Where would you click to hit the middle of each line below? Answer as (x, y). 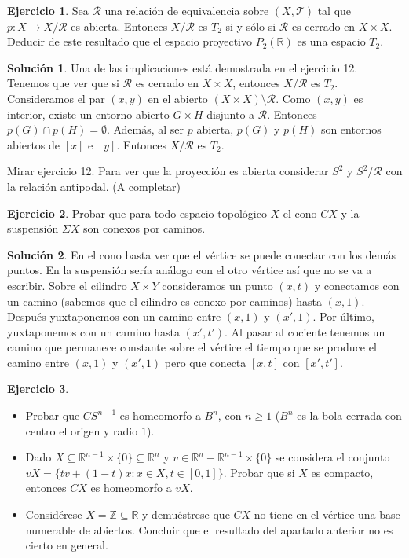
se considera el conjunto (332, 457)
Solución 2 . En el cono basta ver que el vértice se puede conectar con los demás (201, 254)
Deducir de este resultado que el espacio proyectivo (130, 41)
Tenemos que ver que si (63, 83)
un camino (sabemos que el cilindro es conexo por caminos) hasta (164, 301)
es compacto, (342, 472)
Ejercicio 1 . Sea (48, 10)
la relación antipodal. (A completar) (94, 186)
